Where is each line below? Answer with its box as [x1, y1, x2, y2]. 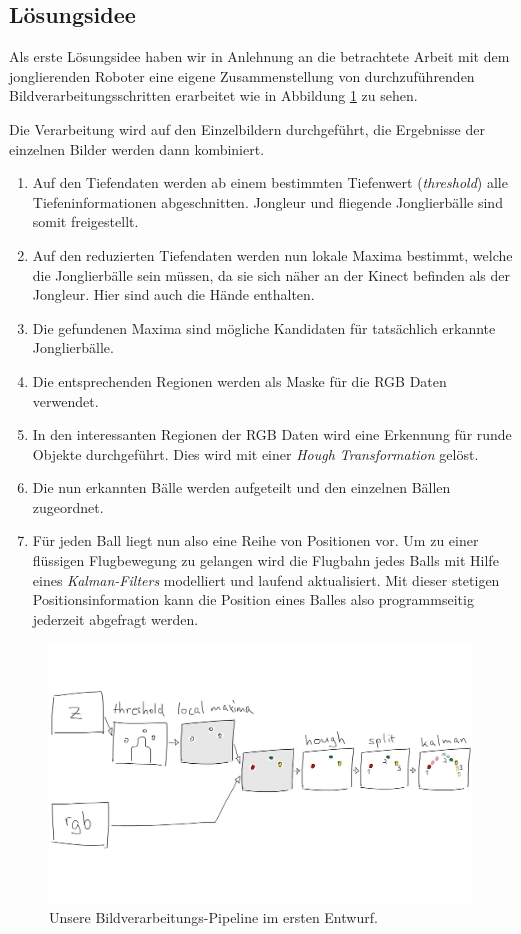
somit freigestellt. [32, 211, 139, 232]
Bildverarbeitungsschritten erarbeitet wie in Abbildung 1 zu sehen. [9, 85, 418, 106]
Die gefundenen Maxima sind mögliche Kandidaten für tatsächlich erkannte [32, 317, 496, 338]
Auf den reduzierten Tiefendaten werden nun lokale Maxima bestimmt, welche [32, 244, 513, 265]
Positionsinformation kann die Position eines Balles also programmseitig [32, 589, 474, 610]
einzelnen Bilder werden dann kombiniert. [9, 138, 265, 159]
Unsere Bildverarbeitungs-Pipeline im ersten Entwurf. [49, 906, 378, 927]
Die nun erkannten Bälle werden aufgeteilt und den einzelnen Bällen [32, 477, 451, 498]
